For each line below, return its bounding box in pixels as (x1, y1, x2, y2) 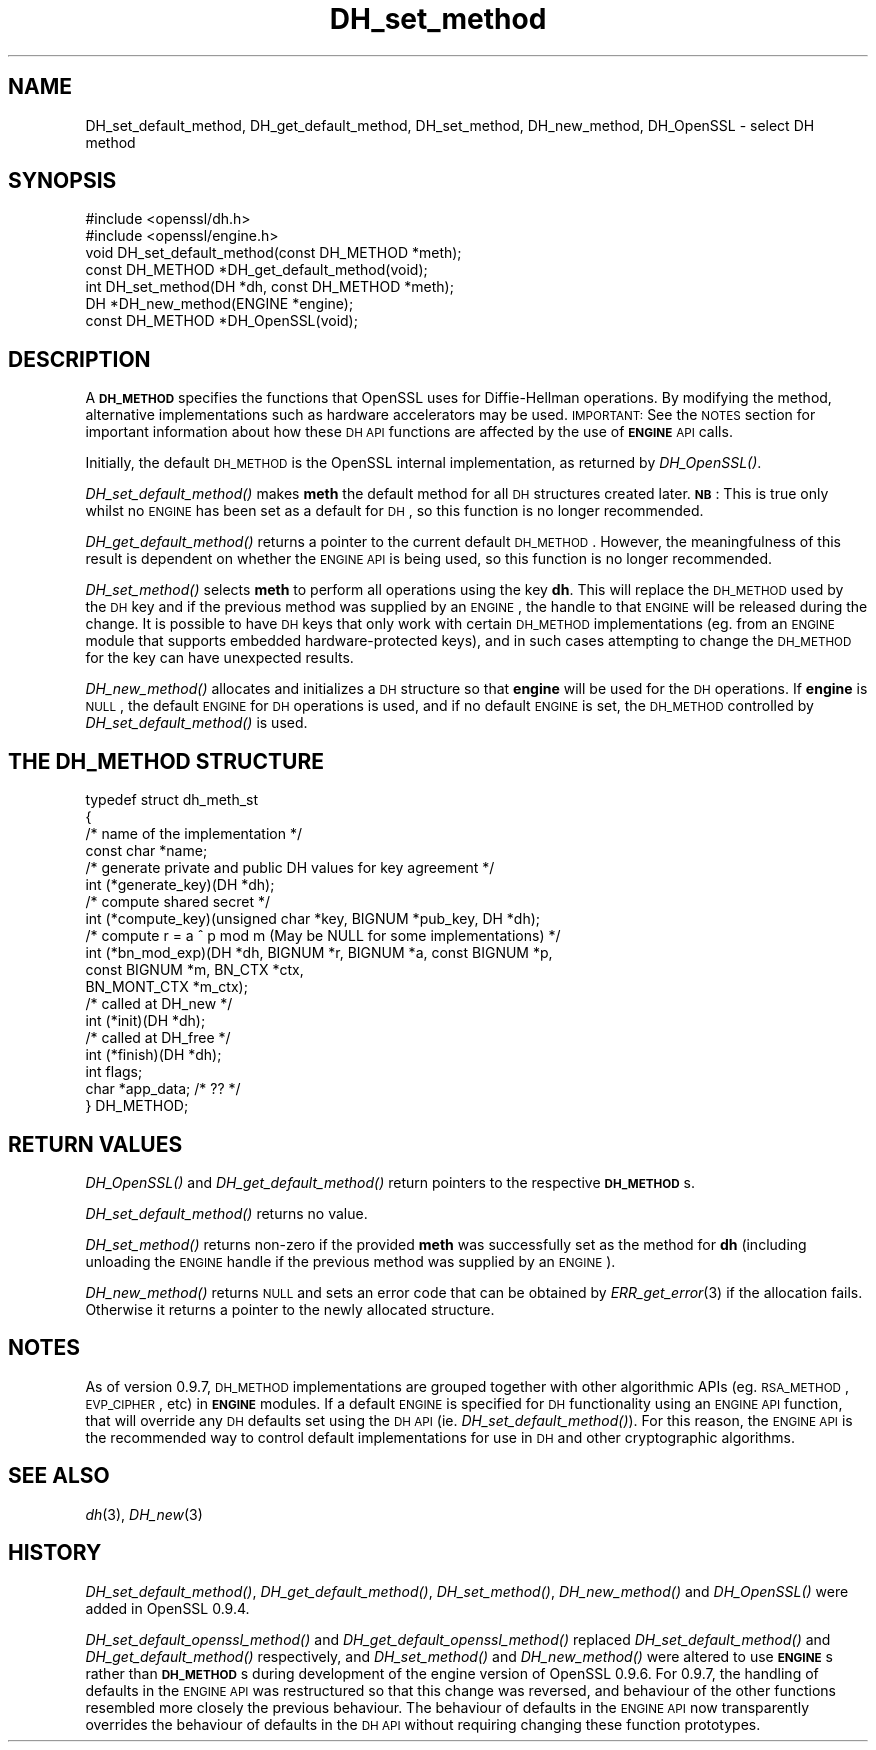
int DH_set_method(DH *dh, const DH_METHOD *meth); (85, 278, 454, 296)
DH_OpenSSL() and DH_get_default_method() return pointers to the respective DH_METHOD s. (85, 1173, 696, 1191)
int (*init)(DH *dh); (85, 1012, 206, 1030)
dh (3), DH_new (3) (85, 1505, 203, 1523)
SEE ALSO (8, 1463, 110, 1489)
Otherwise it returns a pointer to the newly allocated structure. (85, 1300, 495, 1318)
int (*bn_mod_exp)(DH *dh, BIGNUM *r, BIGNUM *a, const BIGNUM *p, (85, 944, 553, 962)
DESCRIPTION (8, 346, 151, 372)
